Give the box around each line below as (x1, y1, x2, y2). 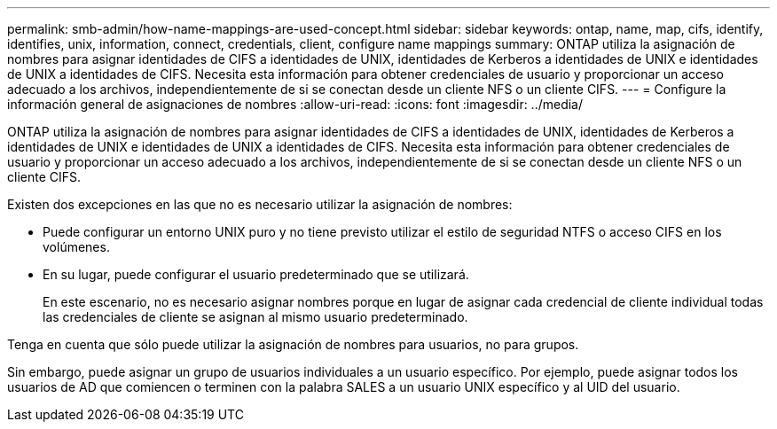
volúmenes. (43, 239, 110, 254)
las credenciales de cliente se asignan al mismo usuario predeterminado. (43, 309, 468, 324)
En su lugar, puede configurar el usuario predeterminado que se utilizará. (43, 267, 469, 282)
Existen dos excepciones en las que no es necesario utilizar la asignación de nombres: (7, 197, 513, 212)
